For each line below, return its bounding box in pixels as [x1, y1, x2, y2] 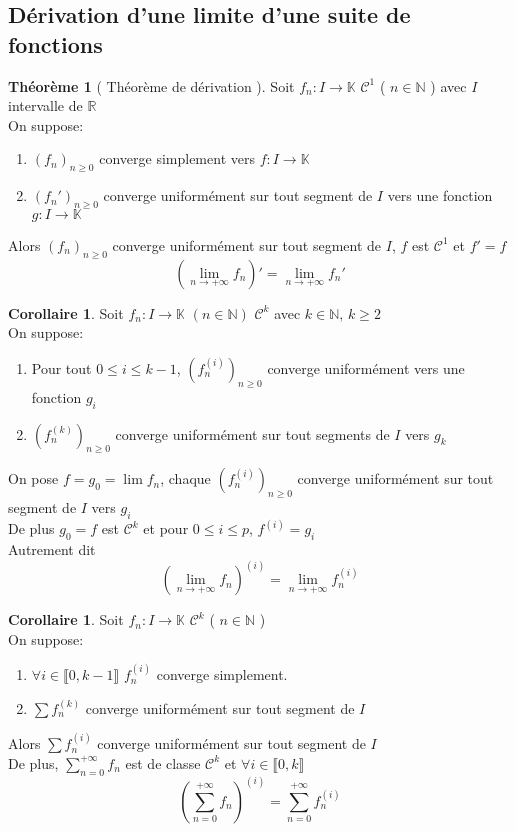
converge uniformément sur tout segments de [115, 423, 390, 444]
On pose [8, 468, 59, 489]
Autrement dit [8, 539, 96, 560]
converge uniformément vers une [267, 357, 465, 378]
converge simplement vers [99, 148, 255, 169]
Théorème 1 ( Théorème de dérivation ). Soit [8, 75, 295, 96]
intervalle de [8, 95, 83, 116]
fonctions [8, 28, 103, 59]
